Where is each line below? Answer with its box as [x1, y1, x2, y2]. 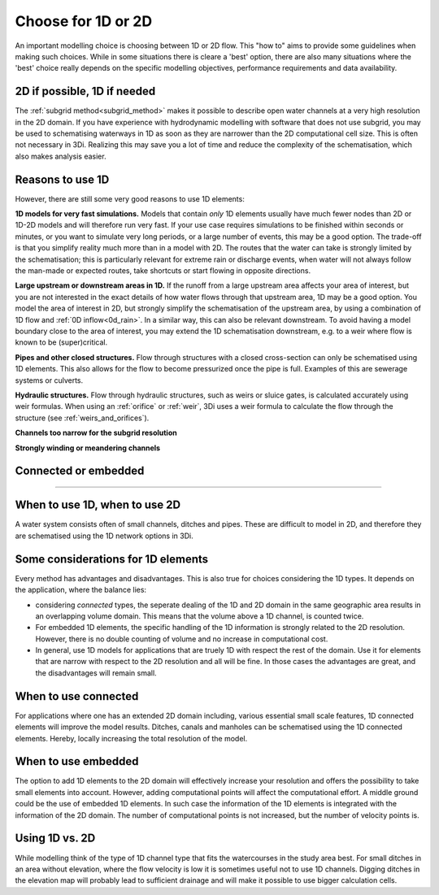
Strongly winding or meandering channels [15, 443, 161, 453]
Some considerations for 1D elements [15, 552, 209, 566]
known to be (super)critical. [15, 337, 108, 347]
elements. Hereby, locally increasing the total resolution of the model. [15, 733, 248, 743]
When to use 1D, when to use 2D [15, 498, 181, 512]
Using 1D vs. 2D [15, 832, 96, 845]
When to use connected [15, 689, 139, 703]
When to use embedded [15, 754, 139, 768]
